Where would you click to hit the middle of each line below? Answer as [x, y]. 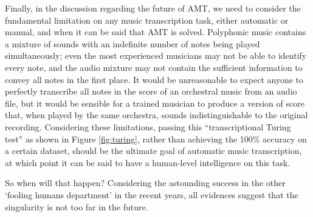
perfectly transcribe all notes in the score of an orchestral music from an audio [151, 91]
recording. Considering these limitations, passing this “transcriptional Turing [148, 126]
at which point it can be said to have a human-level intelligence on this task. [148, 162]
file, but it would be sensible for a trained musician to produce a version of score [155, 103]
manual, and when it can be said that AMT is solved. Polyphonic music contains [156, 32]
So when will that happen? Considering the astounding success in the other [145, 183]
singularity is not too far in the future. [77, 206]
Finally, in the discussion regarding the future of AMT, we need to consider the [153, 8]
